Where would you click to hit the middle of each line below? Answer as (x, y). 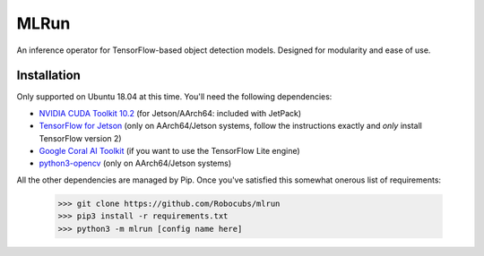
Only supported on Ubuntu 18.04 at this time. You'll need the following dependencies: (174, 97)
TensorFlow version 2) (80, 138)
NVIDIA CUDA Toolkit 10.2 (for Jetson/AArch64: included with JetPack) (170, 113)
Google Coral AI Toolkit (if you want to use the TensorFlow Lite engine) (169, 151)
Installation (48, 76)
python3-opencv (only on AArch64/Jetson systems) (135, 163)
